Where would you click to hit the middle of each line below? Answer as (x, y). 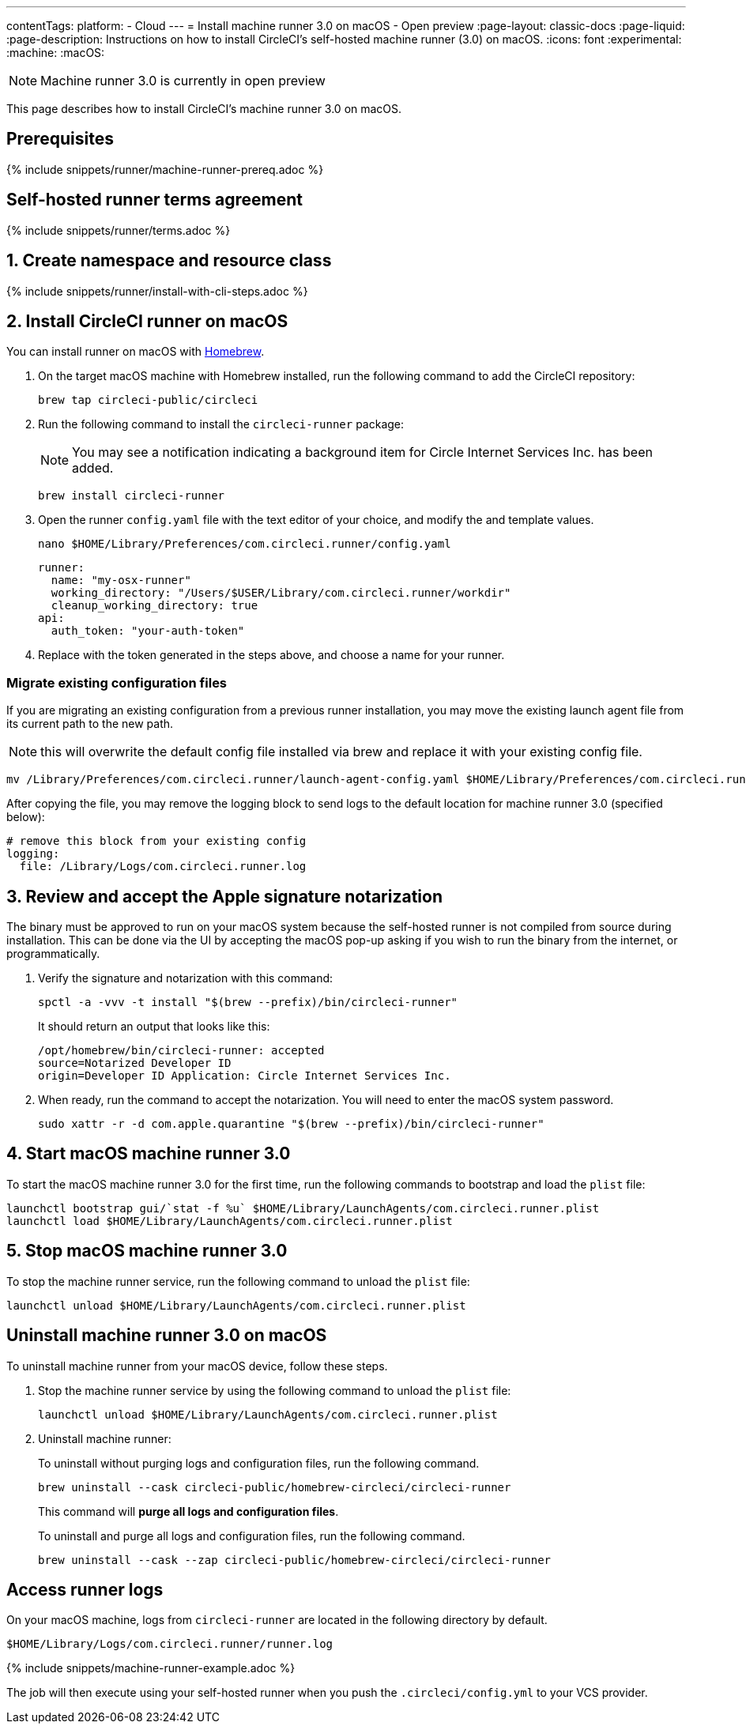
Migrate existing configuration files (117, 682)
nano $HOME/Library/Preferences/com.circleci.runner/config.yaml (245, 544)
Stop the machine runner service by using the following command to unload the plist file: (275, 1390)
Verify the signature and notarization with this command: (186, 978)
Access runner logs (85, 1589)
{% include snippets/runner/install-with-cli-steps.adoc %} (157, 291)
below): (26, 817)
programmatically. (53, 953)
